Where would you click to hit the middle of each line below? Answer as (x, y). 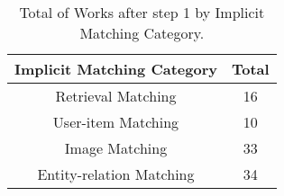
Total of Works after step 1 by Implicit (142, 12)
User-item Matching (116, 122)
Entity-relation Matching (116, 174)
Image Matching (116, 148)
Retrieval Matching (116, 96)
